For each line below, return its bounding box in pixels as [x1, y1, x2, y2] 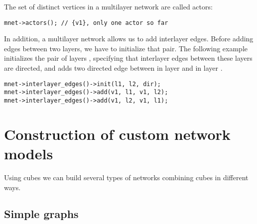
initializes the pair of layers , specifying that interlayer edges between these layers [4, 53, 253, 63]
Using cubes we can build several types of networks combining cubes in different [4, 172, 249, 182]
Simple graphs [4, 206, 79, 222]
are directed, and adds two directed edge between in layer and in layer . [4, 63, 223, 73]
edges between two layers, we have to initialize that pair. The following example [4, 43, 248, 53]
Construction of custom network [4, 123, 231, 144]
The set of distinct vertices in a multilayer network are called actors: [4, 1, 213, 11]
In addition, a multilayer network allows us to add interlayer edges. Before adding [4, 33, 254, 44]
